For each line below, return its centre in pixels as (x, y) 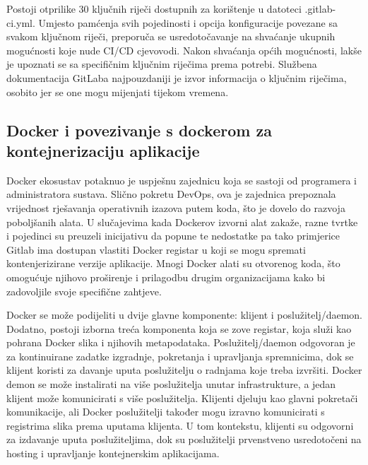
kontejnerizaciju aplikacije (103, 150)
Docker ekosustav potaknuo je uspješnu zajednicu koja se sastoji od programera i (182, 180)
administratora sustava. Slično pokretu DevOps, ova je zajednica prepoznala (171, 194)
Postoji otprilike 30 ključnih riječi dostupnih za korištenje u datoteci (154, 8)
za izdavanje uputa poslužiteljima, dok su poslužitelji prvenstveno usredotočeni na (184, 439)
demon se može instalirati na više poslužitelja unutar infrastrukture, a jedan (171, 384)
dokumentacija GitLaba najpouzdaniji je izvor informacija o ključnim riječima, (177, 77)
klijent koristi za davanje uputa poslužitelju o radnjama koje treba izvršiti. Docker (184, 370)
